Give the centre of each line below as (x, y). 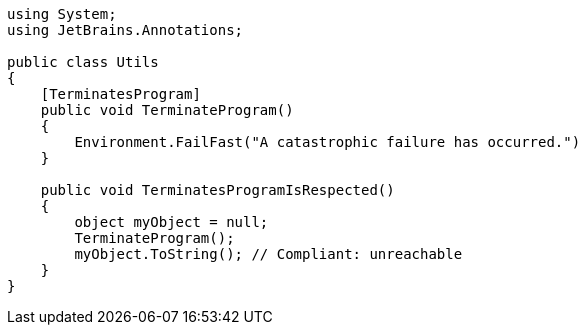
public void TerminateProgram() (167, 110)
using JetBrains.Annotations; (125, 30)
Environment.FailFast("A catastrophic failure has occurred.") (327, 142)
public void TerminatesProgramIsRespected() (217, 190)
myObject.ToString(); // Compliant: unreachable (268, 254)
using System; (62, 14)
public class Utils (83, 62)
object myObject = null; (171, 222)
